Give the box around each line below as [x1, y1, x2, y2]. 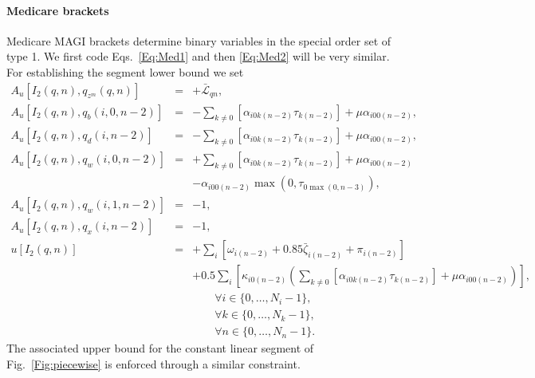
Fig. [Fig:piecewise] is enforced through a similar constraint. [6, 355, 301, 372]
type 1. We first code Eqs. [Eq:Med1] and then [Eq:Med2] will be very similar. [6, 48, 390, 65]
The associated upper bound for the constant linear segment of [6, 340, 314, 356]
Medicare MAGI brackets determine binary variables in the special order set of [6, 32, 391, 49]
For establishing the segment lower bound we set [6, 63, 244, 80]
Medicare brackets [6, 2, 109, 18]
